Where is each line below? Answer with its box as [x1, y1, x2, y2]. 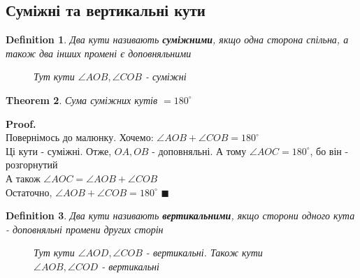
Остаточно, [6, 184, 52, 199]
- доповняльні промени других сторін [6, 221, 164, 236]
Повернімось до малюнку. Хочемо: [6, 130, 154, 145]
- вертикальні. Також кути [145, 245, 263, 260]
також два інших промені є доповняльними [6, 45, 192, 60]
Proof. [6, 116, 36, 131]
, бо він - [310, 143, 349, 158]
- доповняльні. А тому [152, 143, 247, 158]
